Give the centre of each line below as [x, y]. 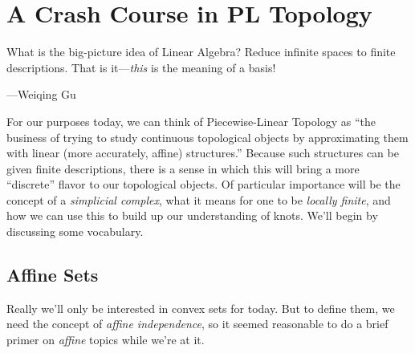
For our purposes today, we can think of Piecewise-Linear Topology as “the [191, 121]
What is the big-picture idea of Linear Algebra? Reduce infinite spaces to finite [201, 52]
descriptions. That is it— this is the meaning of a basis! [141, 67]
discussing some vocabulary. [75, 231]
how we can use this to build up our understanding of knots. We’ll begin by [192, 215]
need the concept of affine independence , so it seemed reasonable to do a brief [197, 324]
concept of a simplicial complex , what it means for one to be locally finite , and [199, 199]
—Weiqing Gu [41, 94]
